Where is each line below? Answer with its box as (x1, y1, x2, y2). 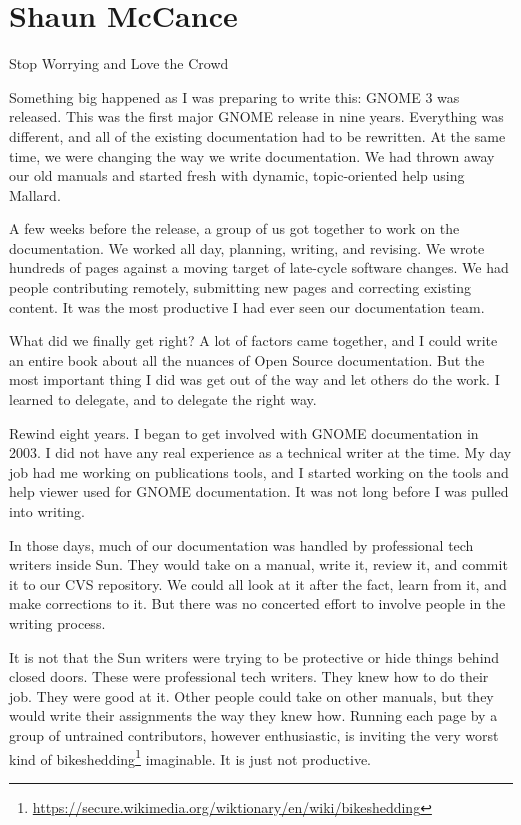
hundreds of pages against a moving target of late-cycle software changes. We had (9, 257, 509, 278)
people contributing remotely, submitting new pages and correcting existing (9, 277, 472, 298)
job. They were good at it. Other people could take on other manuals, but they (9, 685, 494, 706)
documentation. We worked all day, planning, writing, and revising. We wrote (9, 237, 485, 258)
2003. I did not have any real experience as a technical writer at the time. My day (9, 442, 512, 463)
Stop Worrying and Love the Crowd (9, 53, 229, 74)
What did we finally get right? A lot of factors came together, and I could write (9, 330, 498, 351)
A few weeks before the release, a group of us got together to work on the (9, 218, 460, 239)
